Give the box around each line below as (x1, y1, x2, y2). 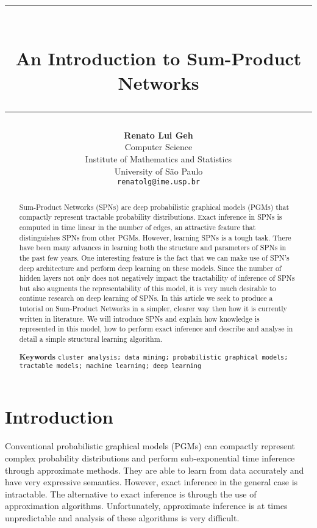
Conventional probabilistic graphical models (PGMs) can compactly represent (5, 439, 295, 452)
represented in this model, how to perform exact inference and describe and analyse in (19, 324, 293, 334)
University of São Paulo (114, 164, 203, 177)
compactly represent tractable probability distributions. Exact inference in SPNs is (19, 212, 282, 222)
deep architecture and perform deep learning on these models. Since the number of (19, 262, 282, 273)
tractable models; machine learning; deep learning (19, 363, 202, 370)
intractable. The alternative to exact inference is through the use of (5, 487, 257, 500)
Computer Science (124, 140, 193, 153)
